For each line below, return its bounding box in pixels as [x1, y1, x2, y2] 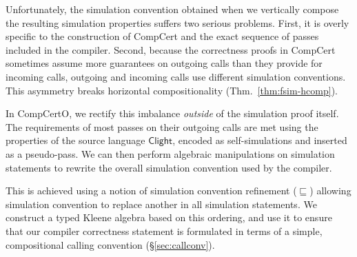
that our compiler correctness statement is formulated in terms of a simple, [6, 223, 323, 238]
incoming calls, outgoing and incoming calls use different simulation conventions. [6, 69, 346, 83]
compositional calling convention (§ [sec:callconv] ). [6, 237, 215, 251]
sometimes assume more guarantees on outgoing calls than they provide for [6, 56, 323, 70]
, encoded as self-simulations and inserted [172, 133, 347, 147]
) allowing [309, 183, 351, 198]
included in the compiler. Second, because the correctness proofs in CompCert [6, 42, 336, 56]
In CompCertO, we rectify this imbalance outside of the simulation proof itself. [6, 106, 339, 121]
